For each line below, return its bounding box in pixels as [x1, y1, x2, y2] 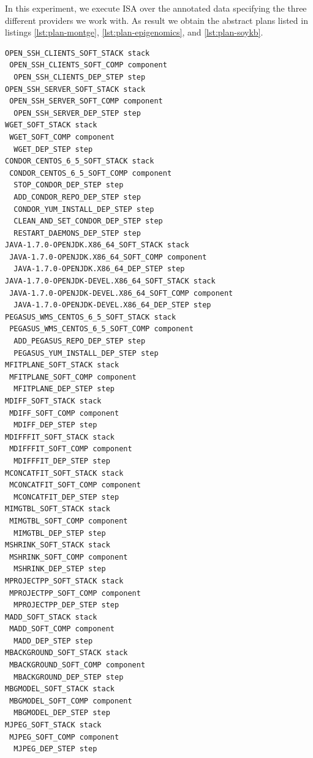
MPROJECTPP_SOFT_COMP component [9, 588, 141, 598]
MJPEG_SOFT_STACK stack [5, 721, 102, 730]
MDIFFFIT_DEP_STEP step [13, 456, 110, 465]
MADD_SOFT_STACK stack [5, 612, 97, 621]
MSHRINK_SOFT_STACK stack [5, 541, 110, 550]
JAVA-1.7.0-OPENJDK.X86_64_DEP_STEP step [13, 265, 185, 274]
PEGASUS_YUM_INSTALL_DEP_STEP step [13, 348, 159, 358]
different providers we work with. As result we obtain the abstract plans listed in [5, 13, 308, 26]
